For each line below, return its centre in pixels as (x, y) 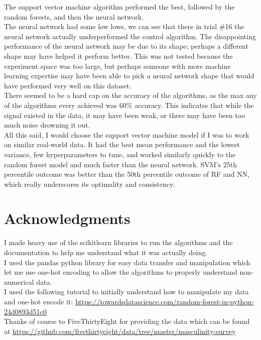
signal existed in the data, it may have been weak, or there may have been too (125, 115)
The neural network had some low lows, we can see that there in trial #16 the (124, 26)
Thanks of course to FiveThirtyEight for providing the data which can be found (127, 321)
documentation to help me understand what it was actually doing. (106, 252)
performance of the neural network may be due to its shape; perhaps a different (126, 46)
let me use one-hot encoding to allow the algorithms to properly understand (121, 272)
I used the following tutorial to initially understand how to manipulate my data (126, 292)
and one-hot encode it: (39, 301)
